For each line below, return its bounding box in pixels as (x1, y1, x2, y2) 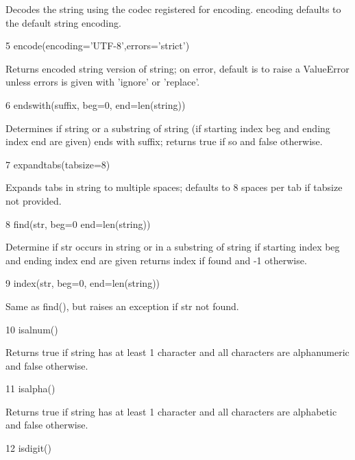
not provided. (5, 193, 62, 207)
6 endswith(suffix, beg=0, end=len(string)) (5, 97, 186, 112)
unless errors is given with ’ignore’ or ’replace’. (5, 75, 200, 89)
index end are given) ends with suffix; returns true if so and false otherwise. (5, 134, 323, 149)
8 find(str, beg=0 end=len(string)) (5, 216, 151, 231)
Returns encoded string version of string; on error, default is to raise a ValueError (5, 61, 350, 75)
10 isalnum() (5, 322, 58, 336)
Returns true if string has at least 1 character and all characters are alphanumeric (5, 345, 350, 359)
